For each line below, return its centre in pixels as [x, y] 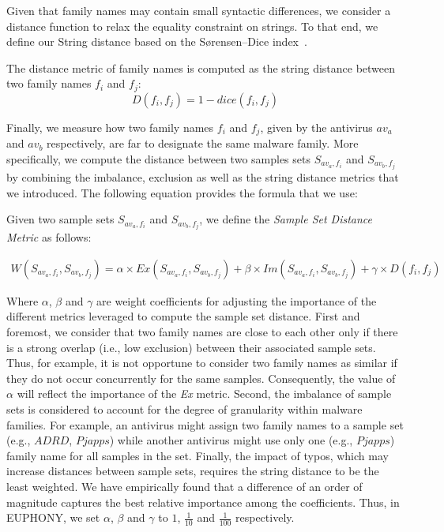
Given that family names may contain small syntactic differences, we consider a [199, 10]
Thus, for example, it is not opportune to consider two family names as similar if [202, 363]
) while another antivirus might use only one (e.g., [231, 440]
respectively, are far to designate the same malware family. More [203, 143]
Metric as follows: [49, 237]
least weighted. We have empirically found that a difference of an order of [184, 486]
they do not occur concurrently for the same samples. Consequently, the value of [201, 378]
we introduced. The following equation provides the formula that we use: [182, 192]
